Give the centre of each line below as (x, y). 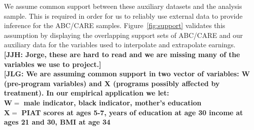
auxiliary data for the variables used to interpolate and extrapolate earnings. (120, 45)
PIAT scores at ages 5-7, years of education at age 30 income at (132, 112)
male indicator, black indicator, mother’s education (112, 102)
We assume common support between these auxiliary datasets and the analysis (123, 6)
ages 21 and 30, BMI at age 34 (57, 122)
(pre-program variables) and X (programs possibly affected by (112, 83)
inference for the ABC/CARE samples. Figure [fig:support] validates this (115, 25)
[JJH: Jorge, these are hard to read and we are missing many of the (122, 54)
